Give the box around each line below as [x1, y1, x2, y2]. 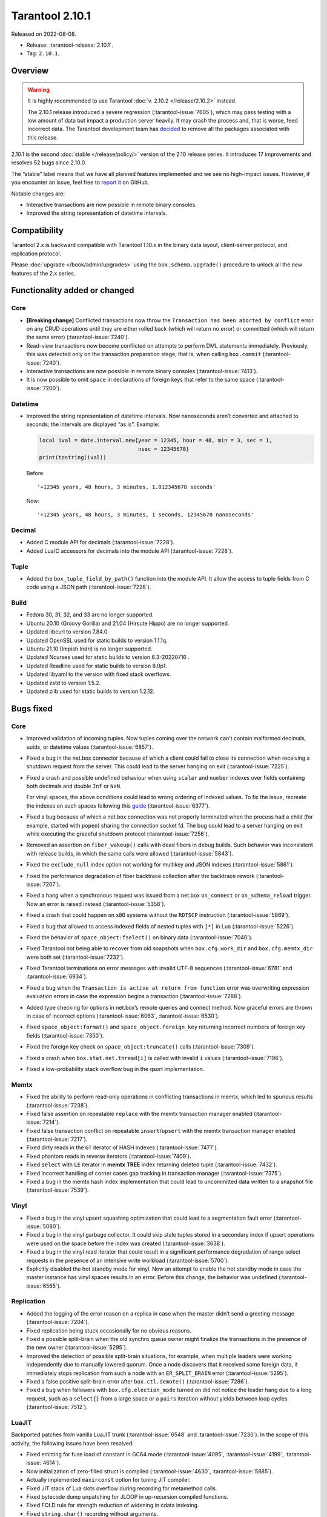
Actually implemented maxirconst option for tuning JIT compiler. [26, 1476, 191, 1484]
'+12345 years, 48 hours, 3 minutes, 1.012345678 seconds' [37, 484, 216, 491]
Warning [27, 86, 50, 93]
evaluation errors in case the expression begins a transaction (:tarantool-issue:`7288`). [26, 993, 243, 1000]
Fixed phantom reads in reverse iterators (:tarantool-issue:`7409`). [26, 1152, 191, 1160]
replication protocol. [11, 249, 62, 257]
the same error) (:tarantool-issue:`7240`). [26, 334, 130, 341]
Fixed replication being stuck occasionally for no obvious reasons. [26, 1326, 192, 1334]
